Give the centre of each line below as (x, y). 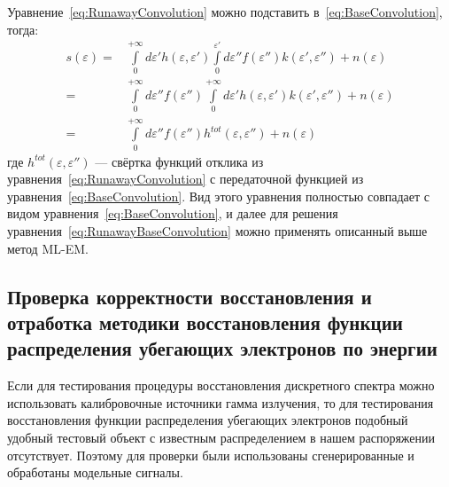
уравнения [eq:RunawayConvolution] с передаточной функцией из (186, 179)
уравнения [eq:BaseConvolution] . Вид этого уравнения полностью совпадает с (219, 196)
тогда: (23, 29)
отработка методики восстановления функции (205, 322)
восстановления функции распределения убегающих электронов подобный (208, 420)
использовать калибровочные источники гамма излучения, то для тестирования (221, 402)
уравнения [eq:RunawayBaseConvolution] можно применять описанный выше (217, 231)
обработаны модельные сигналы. (95, 472)
